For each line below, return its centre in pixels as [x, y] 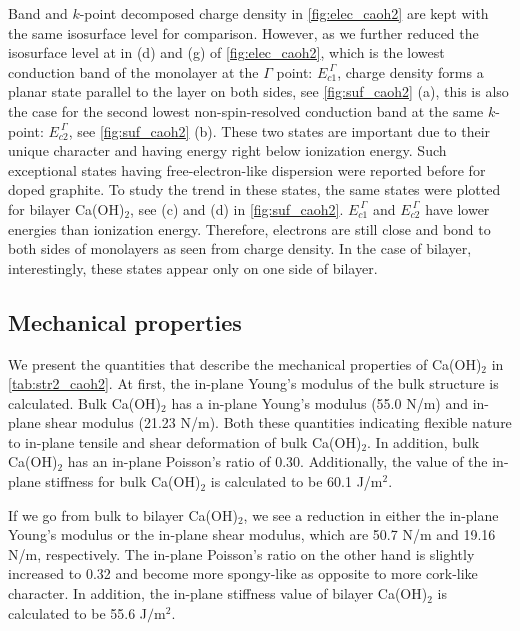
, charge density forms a [410, 71]
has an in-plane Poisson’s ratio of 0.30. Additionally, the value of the [277, 461]
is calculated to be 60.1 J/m [296, 481]
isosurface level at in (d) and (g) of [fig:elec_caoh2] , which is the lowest [226, 52]
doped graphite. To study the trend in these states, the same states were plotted [254, 189]
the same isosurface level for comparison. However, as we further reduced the [243, 32]
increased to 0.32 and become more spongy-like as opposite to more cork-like [243, 573]
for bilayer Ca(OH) [66, 208]
